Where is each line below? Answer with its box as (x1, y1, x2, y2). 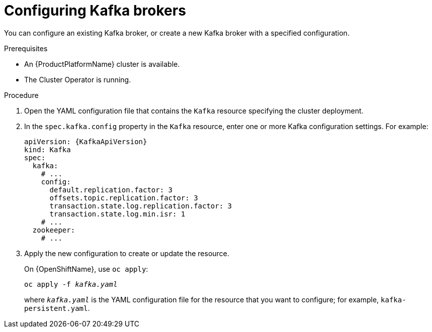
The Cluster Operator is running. (24, 75, 131, 84)
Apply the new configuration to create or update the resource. (24, 249, 229, 258)
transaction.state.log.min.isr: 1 (49, 209, 186, 218)
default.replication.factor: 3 (49, 185, 173, 194)
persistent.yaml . (24, 303, 90, 312)
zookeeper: (32, 226, 75, 234)
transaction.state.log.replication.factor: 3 (49, 201, 232, 210)
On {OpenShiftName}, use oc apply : (24, 264, 148, 273)
